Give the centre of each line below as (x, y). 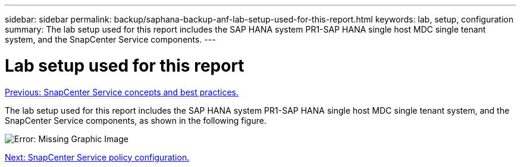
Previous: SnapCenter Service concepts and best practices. (122, 92)
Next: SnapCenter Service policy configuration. (97, 157)
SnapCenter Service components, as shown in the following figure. (136, 120)
